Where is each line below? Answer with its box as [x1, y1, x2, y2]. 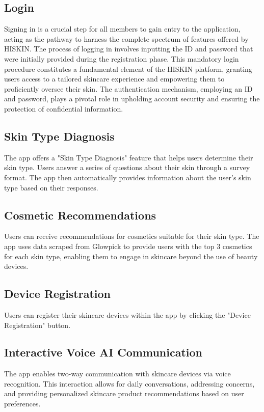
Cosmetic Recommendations [4, 207, 156, 223]
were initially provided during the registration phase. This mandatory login [4, 53, 239, 64]
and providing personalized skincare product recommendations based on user [4, 388, 244, 399]
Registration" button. [4, 319, 71, 330]
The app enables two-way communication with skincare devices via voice [4, 368, 231, 379]
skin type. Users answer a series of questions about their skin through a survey [4, 162, 250, 173]
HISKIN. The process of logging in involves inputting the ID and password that [4, 43, 253, 54]
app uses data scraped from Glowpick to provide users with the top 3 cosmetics [4, 240, 252, 251]
